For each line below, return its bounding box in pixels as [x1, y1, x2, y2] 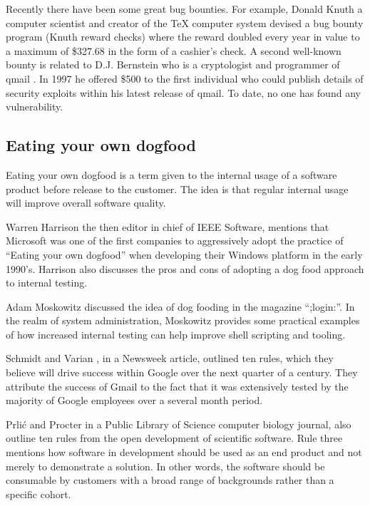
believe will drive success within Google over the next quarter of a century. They [6, 365, 358, 380]
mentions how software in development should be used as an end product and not [6, 445, 362, 460]
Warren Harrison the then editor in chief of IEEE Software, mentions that [6, 219, 329, 234]
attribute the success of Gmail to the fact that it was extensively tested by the [6, 378, 349, 393]
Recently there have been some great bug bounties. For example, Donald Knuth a [6, 1, 363, 16]
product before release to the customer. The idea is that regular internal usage [6, 181, 349, 196]
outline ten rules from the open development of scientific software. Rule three [6, 430, 343, 445]
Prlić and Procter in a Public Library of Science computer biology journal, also [6, 416, 351, 431]
